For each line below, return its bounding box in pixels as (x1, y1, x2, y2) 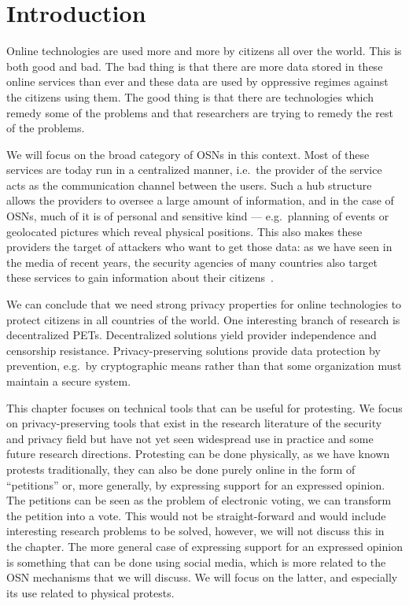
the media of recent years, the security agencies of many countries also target (6, 253, 378, 270)
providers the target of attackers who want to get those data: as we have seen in (6, 238, 392, 255)
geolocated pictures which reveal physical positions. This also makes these (6, 223, 363, 239)
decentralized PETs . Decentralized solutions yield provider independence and (6, 327, 377, 343)
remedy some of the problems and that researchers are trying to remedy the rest (6, 104, 393, 120)
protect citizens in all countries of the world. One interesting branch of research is (6, 311, 400, 327)
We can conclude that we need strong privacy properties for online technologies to (6, 296, 402, 312)
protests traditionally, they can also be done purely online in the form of (6, 460, 356, 477)
